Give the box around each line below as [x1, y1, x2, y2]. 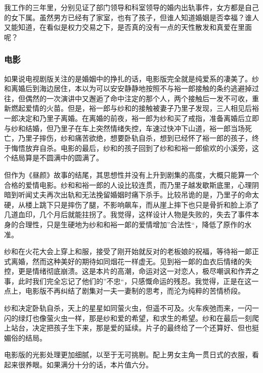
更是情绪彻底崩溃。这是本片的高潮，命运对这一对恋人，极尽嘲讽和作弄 [18, 266, 252, 276]
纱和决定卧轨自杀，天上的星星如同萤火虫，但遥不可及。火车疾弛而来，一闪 [4, 303, 252, 313]
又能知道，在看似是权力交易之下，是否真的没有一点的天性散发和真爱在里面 [4, 22, 252, 32]
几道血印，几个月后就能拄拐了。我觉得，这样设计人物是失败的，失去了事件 [4, 209, 252, 220]
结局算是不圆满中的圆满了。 [11, 152, 103, 163]
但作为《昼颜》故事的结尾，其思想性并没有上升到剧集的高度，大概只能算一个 [4, 169, 259, 180]
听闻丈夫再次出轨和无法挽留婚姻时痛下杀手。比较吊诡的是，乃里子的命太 [18, 189, 259, 200]
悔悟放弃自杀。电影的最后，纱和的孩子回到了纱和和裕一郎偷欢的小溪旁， [11, 142, 252, 153]
